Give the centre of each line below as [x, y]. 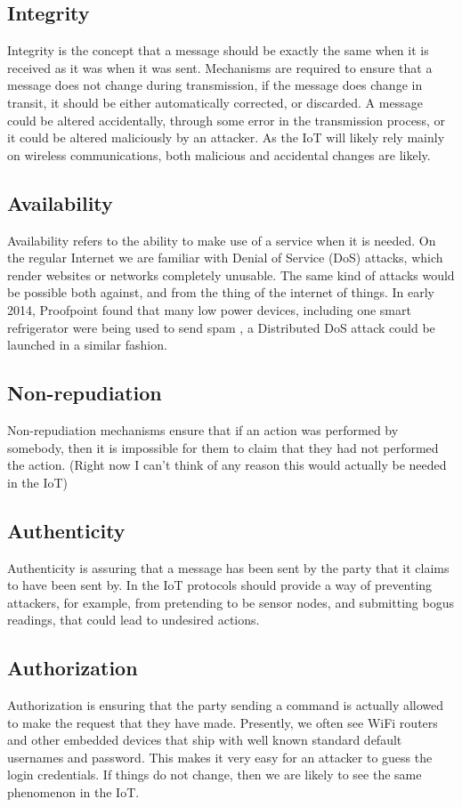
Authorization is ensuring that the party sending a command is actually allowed [226, 705]
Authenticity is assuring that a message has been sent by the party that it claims [228, 567]
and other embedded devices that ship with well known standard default [205, 740]
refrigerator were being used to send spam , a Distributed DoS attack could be [221, 327]
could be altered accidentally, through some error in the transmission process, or [226, 120]
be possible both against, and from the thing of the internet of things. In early [221, 292]
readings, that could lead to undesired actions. [134, 620]
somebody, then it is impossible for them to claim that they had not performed [223, 447]
